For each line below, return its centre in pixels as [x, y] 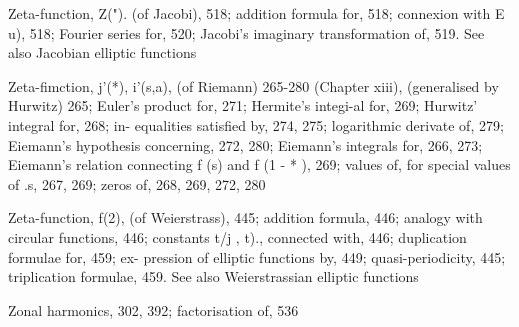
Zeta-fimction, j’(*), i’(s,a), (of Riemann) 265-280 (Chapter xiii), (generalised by [253, 85]
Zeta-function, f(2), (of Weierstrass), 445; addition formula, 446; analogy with [245, 217]
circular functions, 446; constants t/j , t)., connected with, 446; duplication [237, 236]
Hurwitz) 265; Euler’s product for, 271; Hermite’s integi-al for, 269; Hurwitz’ [243, 105]
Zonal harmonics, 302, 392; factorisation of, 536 [153, 309]
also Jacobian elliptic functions [102, 52]
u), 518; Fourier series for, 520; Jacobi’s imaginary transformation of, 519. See [246, 32]
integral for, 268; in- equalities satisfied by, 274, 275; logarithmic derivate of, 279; [256, 124]
